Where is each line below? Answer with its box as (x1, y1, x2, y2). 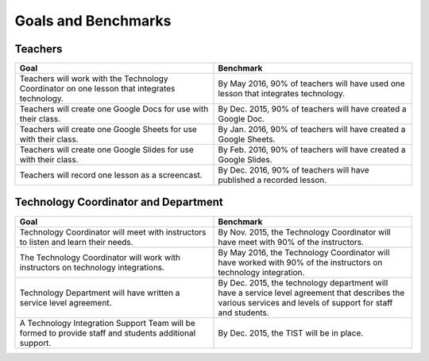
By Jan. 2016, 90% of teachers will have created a (218, 124, 406, 135)
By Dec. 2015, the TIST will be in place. (218, 327, 364, 338)
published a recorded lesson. (218, 175, 327, 186)
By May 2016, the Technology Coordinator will (218, 246, 390, 258)
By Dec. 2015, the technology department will (218, 277, 388, 288)
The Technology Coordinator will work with (19, 251, 180, 262)
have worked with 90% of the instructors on (218, 257, 383, 268)
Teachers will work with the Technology (19, 73, 168, 84)
